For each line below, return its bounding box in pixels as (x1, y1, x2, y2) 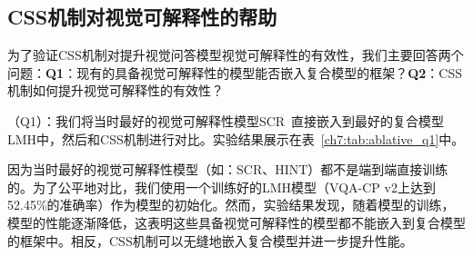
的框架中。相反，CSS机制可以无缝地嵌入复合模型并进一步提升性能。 (7, 231, 413, 250)
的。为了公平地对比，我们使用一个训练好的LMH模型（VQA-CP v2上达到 (7, 177, 436, 196)
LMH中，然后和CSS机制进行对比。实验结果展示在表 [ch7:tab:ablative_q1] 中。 (7, 129, 465, 148)
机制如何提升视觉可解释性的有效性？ (7, 81, 224, 100)
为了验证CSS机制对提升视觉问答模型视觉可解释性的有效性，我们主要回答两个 (7, 45, 464, 64)
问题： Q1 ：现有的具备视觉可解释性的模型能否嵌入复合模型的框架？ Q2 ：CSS (7, 63, 462, 82)
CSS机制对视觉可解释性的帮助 (7, 3, 277, 31)
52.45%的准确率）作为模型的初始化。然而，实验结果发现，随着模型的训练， (7, 195, 455, 214)
